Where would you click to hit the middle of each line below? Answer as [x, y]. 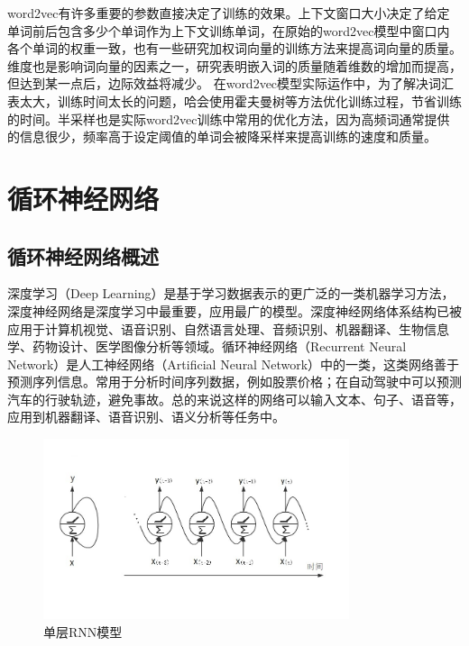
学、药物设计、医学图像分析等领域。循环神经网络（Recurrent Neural [207, 346]
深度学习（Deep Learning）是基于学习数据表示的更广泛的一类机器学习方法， [231, 293]
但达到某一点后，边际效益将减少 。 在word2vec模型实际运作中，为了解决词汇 [231, 83]
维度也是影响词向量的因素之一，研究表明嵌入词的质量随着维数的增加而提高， [234, 65]
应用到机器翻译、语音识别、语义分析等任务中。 [146, 417]
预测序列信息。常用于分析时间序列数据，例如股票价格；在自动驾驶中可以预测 [234, 382]
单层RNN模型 [83, 632]
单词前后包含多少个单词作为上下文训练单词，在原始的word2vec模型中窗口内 [229, 30]
